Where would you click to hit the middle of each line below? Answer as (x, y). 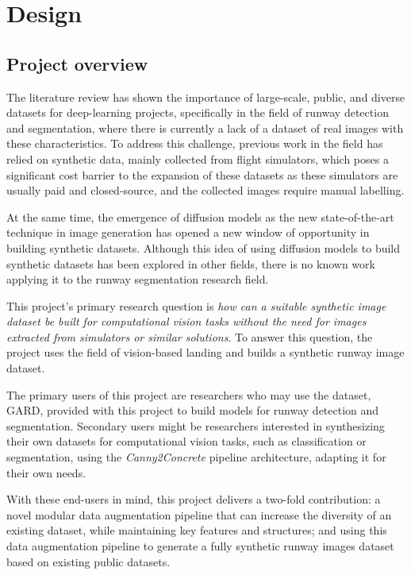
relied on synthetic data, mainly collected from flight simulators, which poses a (198, 158)
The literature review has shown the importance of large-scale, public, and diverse (206, 96)
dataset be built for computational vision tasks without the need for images (186, 321)
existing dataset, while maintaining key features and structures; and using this (197, 530)
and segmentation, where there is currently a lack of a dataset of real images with (205, 127)
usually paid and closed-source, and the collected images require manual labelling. (205, 190)
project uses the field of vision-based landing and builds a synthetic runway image (205, 352)
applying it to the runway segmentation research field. (138, 279)
